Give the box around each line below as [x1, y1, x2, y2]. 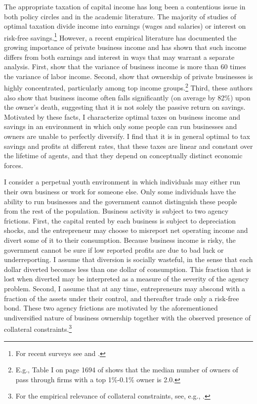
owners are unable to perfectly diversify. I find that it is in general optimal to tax [4, 131, 250, 141]
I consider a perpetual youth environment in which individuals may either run [4, 177, 240, 187]
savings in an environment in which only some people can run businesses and [4, 121, 237, 132]
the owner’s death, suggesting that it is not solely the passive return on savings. [4, 102, 246, 112]
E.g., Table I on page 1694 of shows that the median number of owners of [15, 364, 238, 375]
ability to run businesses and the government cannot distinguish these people [4, 196, 237, 206]
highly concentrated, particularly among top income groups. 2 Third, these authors [4, 81, 253, 93]
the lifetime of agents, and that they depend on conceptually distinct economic [4, 150, 243, 161]
